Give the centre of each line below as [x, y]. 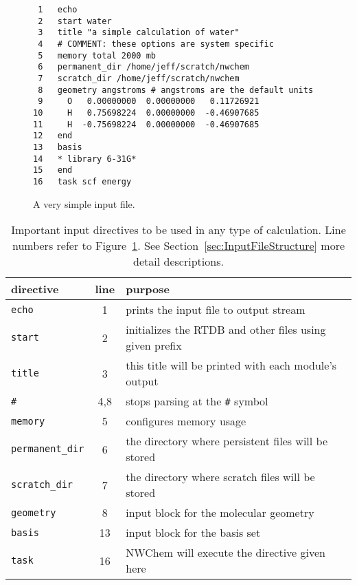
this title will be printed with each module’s [231, 365]
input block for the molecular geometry [220, 513]
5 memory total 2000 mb [97, 55]
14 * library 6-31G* [85, 159]
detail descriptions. [178, 262]
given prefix [154, 345]
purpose [148, 289]
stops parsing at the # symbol [197, 401]
